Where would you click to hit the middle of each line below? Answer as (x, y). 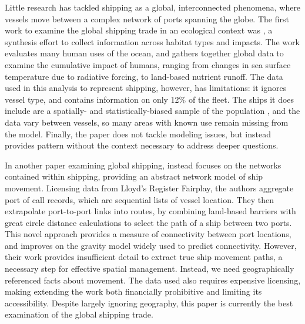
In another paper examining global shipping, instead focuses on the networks (143, 165)
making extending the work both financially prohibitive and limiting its (133, 291)
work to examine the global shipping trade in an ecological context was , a (139, 30)
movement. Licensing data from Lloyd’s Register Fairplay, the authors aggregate (149, 188)
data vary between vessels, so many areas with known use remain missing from (147, 122)
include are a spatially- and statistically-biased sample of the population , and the (152, 111)
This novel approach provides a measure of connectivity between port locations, (148, 234)
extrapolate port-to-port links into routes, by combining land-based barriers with (150, 211)
